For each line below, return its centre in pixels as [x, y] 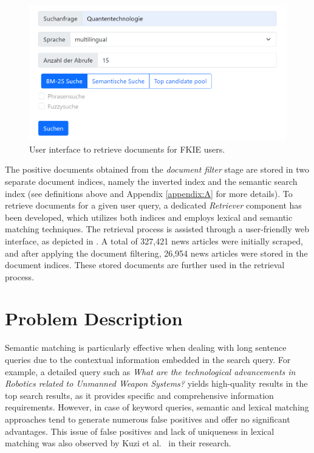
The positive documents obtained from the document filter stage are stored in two [157, 169]
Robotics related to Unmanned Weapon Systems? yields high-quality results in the [156, 383]
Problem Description [94, 318]
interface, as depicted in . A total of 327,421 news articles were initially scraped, [154, 240]
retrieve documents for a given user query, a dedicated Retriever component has [153, 205]
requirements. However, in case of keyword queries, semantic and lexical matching [157, 407]
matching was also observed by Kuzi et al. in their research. [118, 443]
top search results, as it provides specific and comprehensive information [139, 395]
